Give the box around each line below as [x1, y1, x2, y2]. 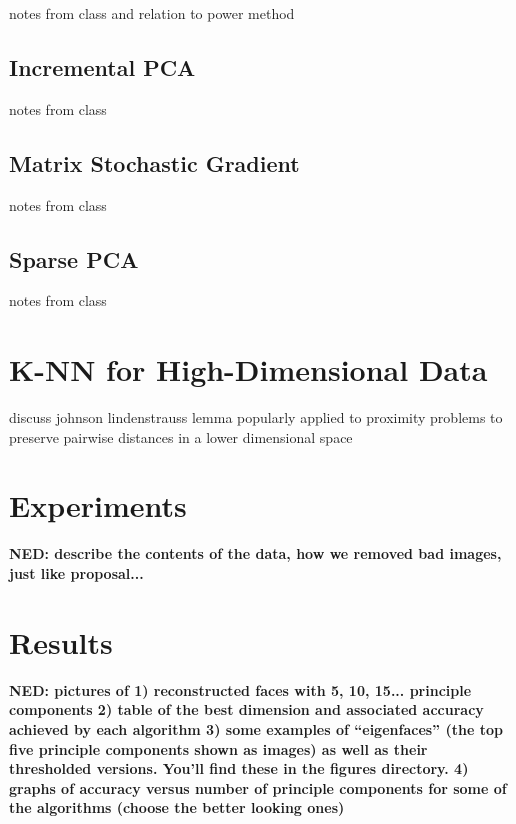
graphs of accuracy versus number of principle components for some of [9, 777, 507, 798]
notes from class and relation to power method [9, 3, 295, 23]
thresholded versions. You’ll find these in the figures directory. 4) [9, 758, 469, 779]
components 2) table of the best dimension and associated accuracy [9, 699, 484, 720]
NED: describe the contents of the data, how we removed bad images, [9, 543, 502, 564]
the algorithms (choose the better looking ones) [9, 797, 345, 818]
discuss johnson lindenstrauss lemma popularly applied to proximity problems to [9, 407, 503, 428]
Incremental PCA [9, 51, 196, 82]
